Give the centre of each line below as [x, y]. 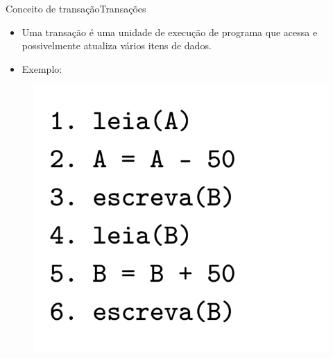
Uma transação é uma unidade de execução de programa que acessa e [170, 32]
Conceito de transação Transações [76, 8]
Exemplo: [42, 68]
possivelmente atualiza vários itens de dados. [117, 45]
